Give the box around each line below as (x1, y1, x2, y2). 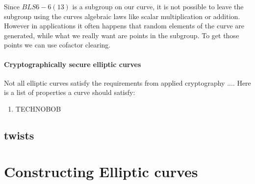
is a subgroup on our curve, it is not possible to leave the (72, 1, 244, 11)
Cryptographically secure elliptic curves (4, 59, 141, 69)
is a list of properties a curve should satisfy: (4, 87, 135, 97)
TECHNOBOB (15, 103, 61, 114)
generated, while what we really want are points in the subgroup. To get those (4, 30, 239, 40)
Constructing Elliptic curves (4, 161, 198, 181)
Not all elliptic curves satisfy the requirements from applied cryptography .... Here (4, 77, 251, 88)
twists (4, 127, 34, 142)
